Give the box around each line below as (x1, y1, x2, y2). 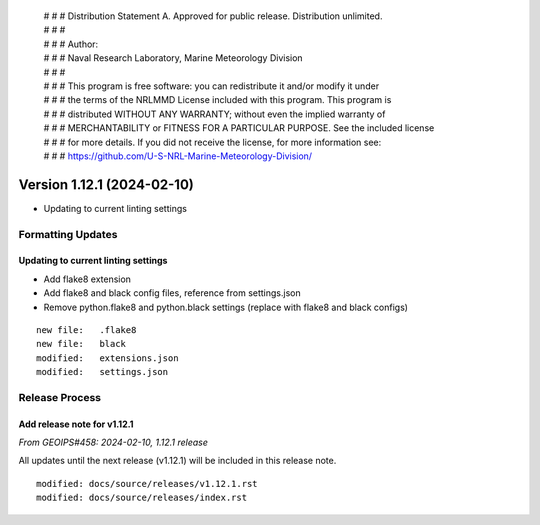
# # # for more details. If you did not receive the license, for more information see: (43, 136, 382, 148)
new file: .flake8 (36, 324, 137, 335)
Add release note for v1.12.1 (18, 418, 134, 430)
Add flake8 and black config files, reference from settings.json (43, 287, 301, 299)
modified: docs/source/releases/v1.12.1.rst (36, 478, 259, 489)
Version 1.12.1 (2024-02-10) (18, 176, 195, 193)
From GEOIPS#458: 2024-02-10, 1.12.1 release (18, 436, 209, 449)
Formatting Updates (18, 227, 118, 241)
